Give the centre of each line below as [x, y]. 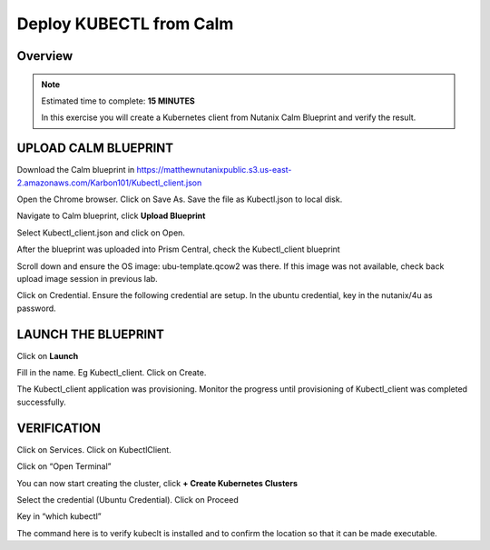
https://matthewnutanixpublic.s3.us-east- [214, 170]
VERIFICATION [59, 428]
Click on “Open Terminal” [64, 466]
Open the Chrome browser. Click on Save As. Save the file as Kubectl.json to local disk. [180, 199]
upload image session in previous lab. [87, 278]
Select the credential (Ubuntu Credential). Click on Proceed [128, 499]
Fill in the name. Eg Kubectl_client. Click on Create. [112, 373]
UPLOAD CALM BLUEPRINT [95, 149]
